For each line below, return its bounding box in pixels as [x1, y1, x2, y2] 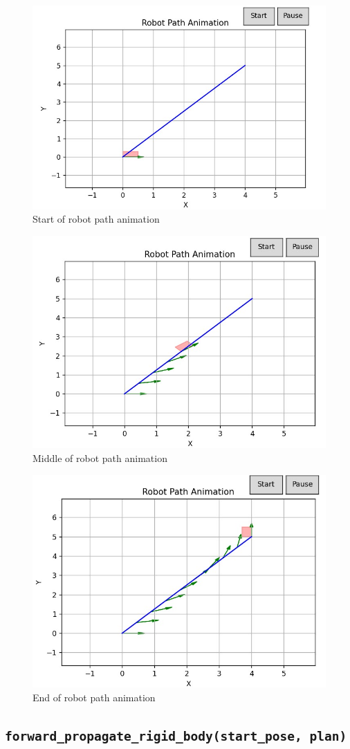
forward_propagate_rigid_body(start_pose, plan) [5, 728, 347, 743]
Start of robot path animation [33, 212, 160, 226]
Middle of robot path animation [33, 450, 167, 465]
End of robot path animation [33, 690, 156, 704]
